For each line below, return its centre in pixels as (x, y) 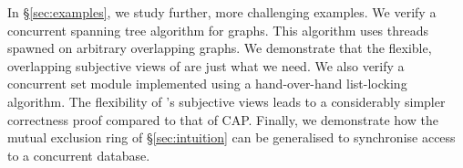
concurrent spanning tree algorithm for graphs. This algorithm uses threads (218, 30)
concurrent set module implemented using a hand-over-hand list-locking (207, 84)
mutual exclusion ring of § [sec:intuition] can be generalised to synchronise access (231, 137)
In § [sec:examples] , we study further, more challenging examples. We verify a (222, 12)
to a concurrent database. (79, 155)
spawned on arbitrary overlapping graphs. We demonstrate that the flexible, (220, 48)
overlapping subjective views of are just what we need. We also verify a (206, 65)
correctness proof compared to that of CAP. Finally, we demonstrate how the (223, 119)
